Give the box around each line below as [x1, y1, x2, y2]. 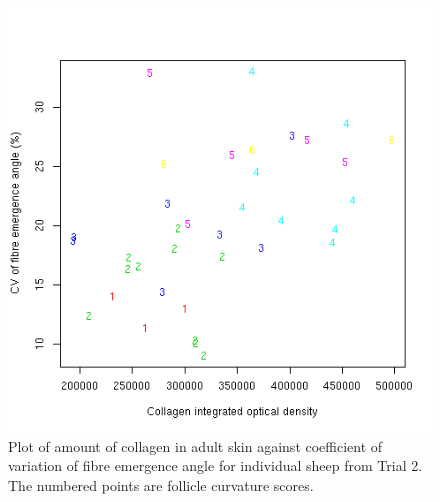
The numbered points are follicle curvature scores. [8, 474, 314, 495]
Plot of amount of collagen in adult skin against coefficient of [8, 435, 383, 456]
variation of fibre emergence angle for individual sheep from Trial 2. [8, 455, 423, 476]
